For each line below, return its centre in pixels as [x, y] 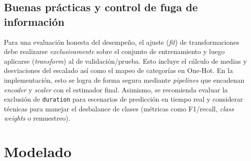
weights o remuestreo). [37, 118]
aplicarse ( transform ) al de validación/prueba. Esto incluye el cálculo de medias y [125, 61]
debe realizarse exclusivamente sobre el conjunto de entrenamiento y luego [114, 51]
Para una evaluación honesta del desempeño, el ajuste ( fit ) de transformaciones [122, 42]
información [34, 21]
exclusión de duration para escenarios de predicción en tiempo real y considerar [124, 99]
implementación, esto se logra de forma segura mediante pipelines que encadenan [124, 80]
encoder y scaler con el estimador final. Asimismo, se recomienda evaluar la [116, 89]
